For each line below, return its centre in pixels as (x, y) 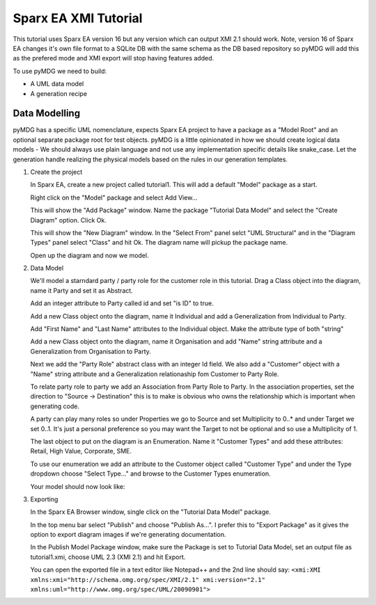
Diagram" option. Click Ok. (69, 220)
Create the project (56, 172)
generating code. (55, 406)
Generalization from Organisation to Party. (91, 351)
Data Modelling (46, 114)
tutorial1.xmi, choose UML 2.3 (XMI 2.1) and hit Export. (108, 557)
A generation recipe (58, 93)
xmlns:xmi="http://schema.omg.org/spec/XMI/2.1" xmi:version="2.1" (148, 580)
